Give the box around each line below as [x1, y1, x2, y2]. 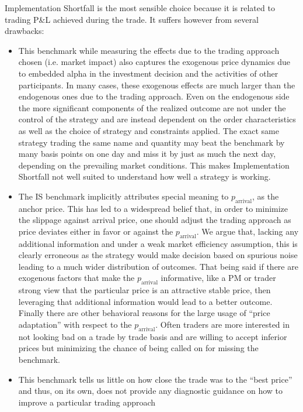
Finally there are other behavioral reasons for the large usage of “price [18, 307, 270, 319]
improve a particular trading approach [18, 396, 156, 408]
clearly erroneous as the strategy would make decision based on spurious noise [18, 249, 298, 261]
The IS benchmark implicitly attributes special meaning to [18, 190, 229, 202]
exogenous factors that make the [18, 272, 135, 284]
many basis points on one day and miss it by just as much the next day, [18, 147, 276, 160]
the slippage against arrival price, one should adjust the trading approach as [18, 214, 291, 226]
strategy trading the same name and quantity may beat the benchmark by [18, 136, 285, 148]
